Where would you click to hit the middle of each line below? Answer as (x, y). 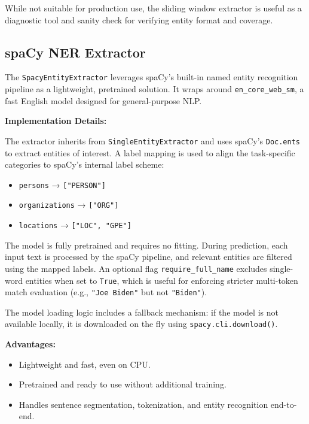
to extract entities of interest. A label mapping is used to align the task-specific (150, 152)
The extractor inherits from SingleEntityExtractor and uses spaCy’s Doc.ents (152, 140)
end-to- (284, 404)
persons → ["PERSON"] (62, 184)
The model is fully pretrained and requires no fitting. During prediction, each (146, 245)
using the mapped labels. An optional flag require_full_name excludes (136, 268)
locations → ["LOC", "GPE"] (75, 225)
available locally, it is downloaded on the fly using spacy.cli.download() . (141, 324)
